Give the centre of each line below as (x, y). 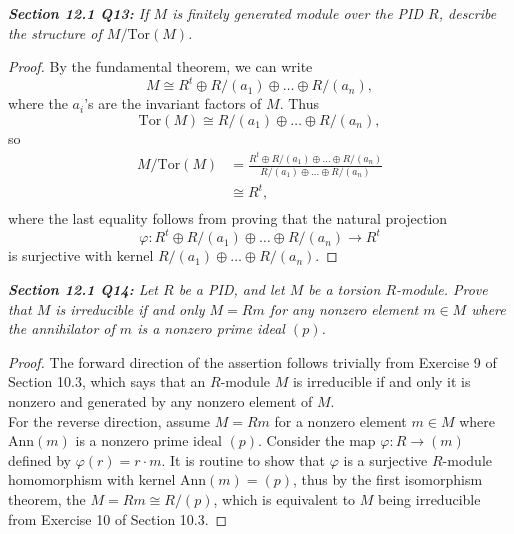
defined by (40, 459)
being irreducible (429, 499)
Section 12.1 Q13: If (78, 13)
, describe (467, 13)
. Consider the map (317, 440)
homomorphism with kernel (92, 479)
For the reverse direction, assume (109, 420)
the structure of (55, 32)
